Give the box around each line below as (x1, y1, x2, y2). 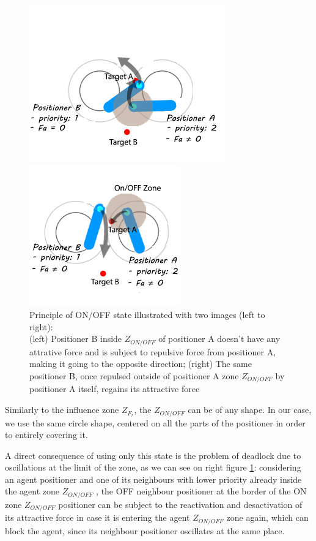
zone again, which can (226, 511, 309, 524)
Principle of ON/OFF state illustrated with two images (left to (29, 308, 265, 321)
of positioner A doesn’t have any (158, 332, 281, 345)
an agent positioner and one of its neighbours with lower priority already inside (5, 472, 302, 485)
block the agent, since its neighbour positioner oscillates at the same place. (5, 524, 285, 537)
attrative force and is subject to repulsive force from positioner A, (29, 345, 276, 358)
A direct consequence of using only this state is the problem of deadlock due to (5, 448, 301, 461)
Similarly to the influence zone (5, 403, 119, 416)
